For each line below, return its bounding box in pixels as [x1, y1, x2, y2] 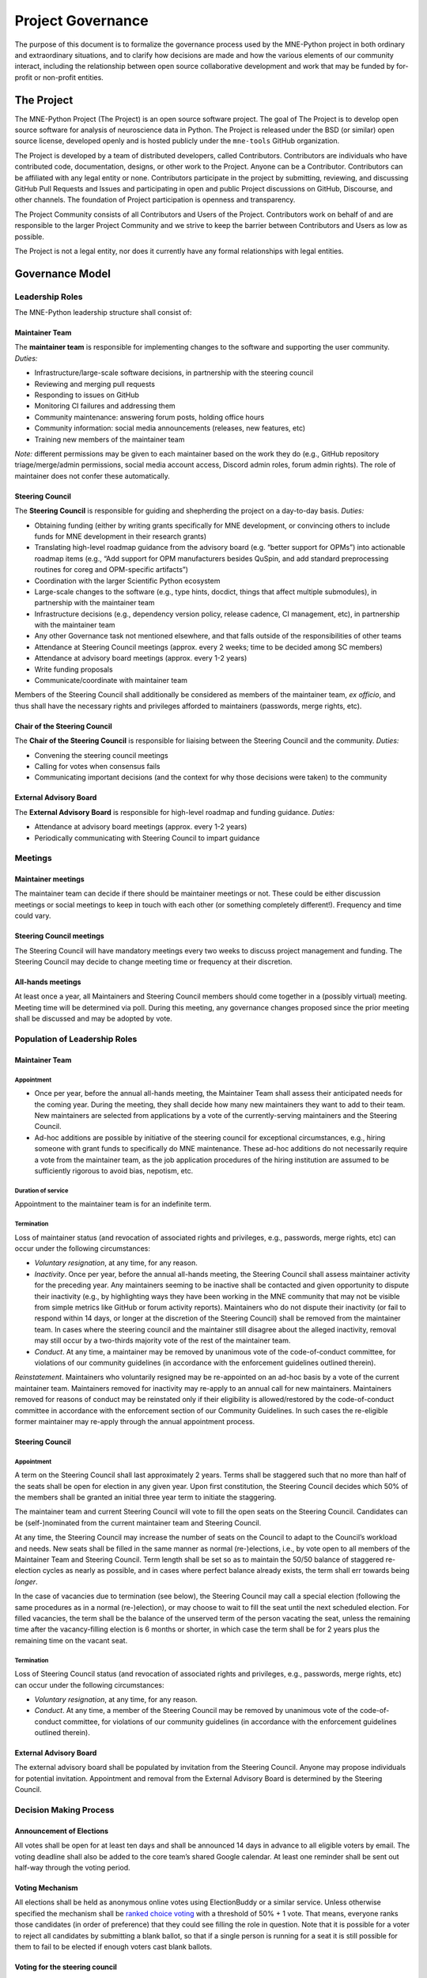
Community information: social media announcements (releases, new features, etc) [34, 423, 306, 433]
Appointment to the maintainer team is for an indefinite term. [14, 1199, 212, 1209]
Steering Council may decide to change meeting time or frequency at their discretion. [14, 957, 293, 967]
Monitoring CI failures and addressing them [34, 401, 176, 411]
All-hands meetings [14, 977, 81, 987]
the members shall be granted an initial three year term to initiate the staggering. [14, 1492, 277, 1502]
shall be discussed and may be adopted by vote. [14, 1014, 173, 1024]
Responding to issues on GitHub [34, 390, 140, 400]
